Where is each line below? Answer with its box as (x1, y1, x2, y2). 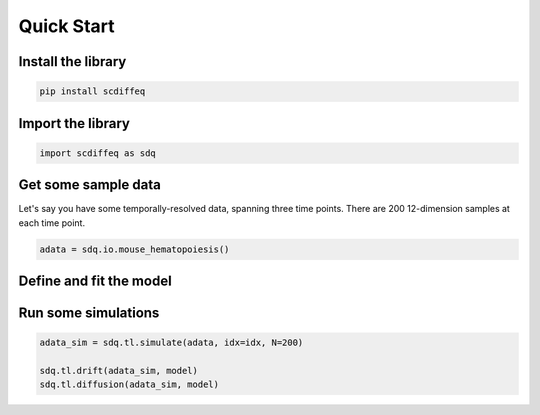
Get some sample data (18, 176, 162, 194)
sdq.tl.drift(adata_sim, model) (39, 365, 199, 377)
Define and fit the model (18, 273, 172, 290)
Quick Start (18, 15, 115, 37)
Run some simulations (18, 305, 160, 322)
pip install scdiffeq (39, 86, 146, 97)
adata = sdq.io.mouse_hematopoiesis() (39, 243, 230, 255)
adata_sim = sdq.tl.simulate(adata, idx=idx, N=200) (39, 337, 304, 349)
